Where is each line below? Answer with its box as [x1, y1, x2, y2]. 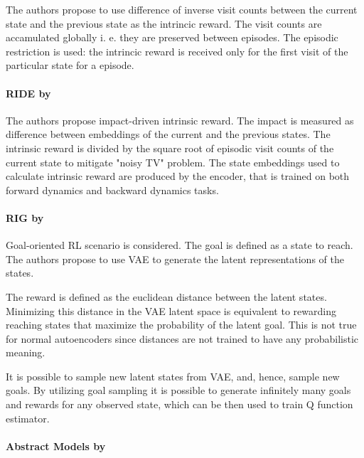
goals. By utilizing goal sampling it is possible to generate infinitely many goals [6, 383, 351, 398]
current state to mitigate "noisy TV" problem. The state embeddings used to [6, 154, 340, 169]
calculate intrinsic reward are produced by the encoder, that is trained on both [6, 169, 350, 183]
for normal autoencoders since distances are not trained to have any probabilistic [6, 331, 359, 346]
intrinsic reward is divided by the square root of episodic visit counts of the [6, 140, 334, 155]
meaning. [6, 345, 45, 360]
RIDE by [6, 85, 51, 100]
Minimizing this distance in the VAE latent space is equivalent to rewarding [6, 303, 336, 318]
